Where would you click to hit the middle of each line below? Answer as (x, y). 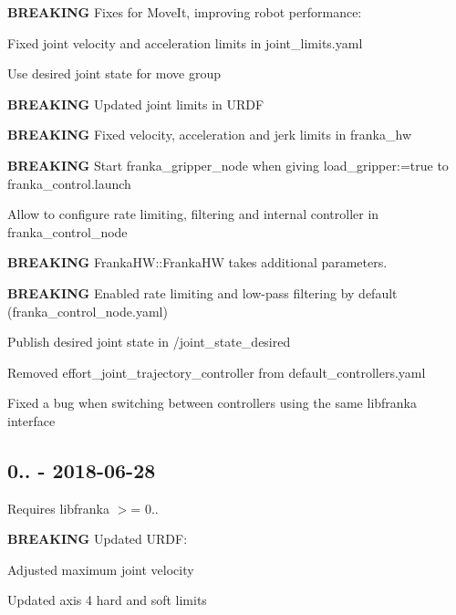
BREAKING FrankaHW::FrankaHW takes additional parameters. (197, 262)
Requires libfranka (59, 508)
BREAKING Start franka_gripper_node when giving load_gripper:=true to (228, 165)
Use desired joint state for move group (114, 73)
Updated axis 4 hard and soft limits (107, 600)
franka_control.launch (69, 183)
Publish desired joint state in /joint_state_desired (149, 342)
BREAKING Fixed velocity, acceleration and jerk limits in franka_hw (210, 135)
